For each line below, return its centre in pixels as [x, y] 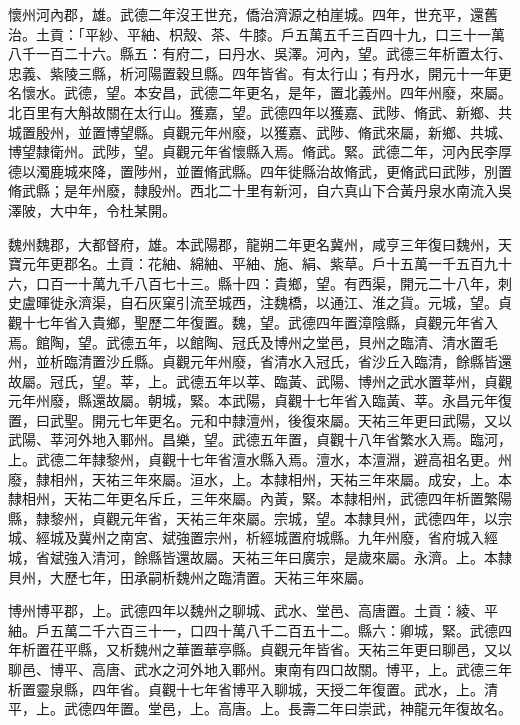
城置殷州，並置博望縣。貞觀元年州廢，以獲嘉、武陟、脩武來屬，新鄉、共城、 [260, 131]
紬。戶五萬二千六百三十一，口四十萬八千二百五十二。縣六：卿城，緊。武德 [253, 629]
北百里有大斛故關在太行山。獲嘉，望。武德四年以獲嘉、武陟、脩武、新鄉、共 [260, 111]
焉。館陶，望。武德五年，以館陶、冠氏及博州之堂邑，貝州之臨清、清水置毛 [253, 341]
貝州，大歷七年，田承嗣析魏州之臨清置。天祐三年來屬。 [190, 576]
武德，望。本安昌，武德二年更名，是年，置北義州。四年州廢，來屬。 [287, 92]
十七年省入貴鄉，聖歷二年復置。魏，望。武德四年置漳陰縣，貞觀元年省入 [259, 321]
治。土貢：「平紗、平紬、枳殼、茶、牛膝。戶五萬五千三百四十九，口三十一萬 [256, 33]
